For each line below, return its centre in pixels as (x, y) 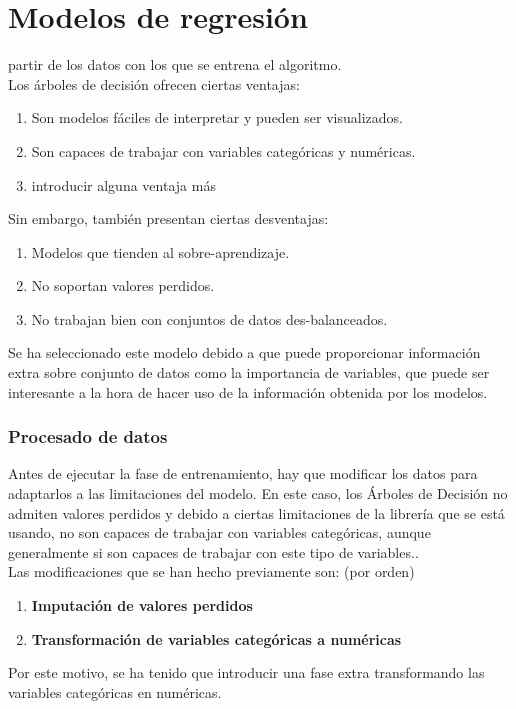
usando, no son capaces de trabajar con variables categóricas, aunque (219, 532)
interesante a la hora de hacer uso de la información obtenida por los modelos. (248, 391)
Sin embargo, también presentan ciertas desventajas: (168, 218)
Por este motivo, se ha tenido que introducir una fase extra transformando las (246, 672)
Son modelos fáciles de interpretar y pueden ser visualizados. (217, 117)
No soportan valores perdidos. (123, 285)
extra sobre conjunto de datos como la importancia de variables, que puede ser (249, 372)
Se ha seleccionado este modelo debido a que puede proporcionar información (244, 352)
